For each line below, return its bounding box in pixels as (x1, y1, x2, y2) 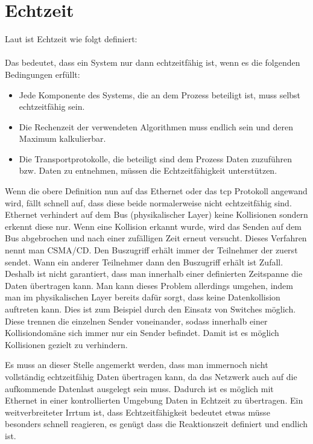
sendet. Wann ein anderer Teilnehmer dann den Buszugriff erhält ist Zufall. (5, 255, 283, 268)
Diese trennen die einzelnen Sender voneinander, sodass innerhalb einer (5, 314, 268, 327)
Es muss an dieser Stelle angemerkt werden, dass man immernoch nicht (5, 358, 268, 371)
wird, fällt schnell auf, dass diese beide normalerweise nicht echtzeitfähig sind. (5, 196, 292, 209)
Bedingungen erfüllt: (5, 68, 80, 80)
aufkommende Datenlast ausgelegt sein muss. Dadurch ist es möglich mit (5, 382, 274, 395)
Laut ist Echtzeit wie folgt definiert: (5, 33, 138, 45)
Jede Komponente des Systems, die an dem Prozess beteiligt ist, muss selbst (19, 88, 301, 101)
